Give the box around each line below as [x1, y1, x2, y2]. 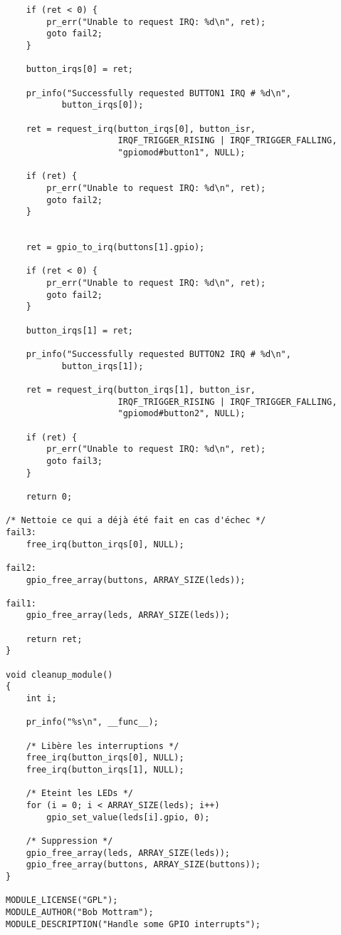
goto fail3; [46, 455, 103, 466]
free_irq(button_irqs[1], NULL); [26, 765, 184, 775]
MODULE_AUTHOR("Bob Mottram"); [6, 906, 154, 917]
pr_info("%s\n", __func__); [26, 717, 159, 728]
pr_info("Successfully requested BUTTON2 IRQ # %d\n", [26, 349, 291, 360]
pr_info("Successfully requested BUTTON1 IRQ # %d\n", [26, 88, 291, 98]
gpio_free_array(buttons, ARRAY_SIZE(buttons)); [26, 859, 261, 870]
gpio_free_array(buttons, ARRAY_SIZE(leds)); [26, 574, 246, 585]
